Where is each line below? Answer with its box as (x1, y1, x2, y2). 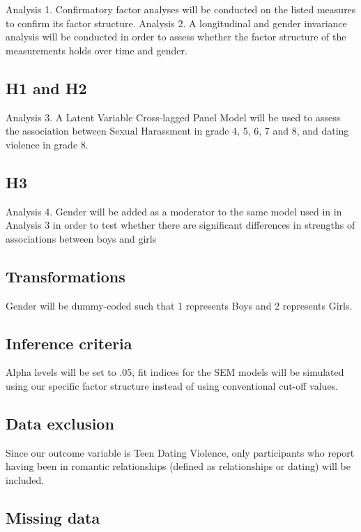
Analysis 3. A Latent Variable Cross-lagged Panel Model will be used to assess (6, 109, 341, 124)
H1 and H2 (6, 77, 87, 98)
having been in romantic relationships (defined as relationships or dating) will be (6, 459, 351, 473)
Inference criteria (6, 332, 132, 354)
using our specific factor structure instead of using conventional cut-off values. (6, 378, 339, 393)
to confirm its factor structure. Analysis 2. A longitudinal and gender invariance (6, 15, 347, 30)
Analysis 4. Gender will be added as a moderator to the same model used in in (6, 204, 342, 218)
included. (6, 472, 45, 487)
